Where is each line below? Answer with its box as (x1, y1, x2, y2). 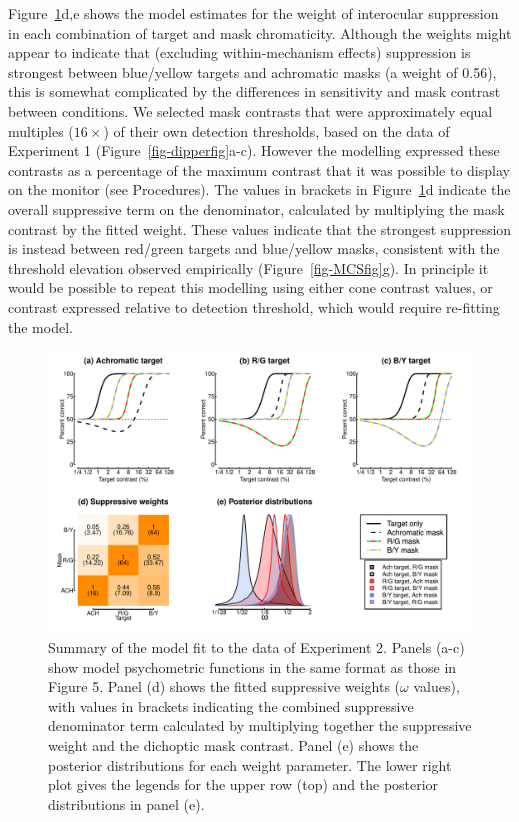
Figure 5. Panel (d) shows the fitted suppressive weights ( (48, 676, 401, 697)
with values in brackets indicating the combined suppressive (48, 695, 414, 716)
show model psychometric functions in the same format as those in (48, 656, 457, 677)
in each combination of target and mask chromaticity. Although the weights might (8, 22, 512, 43)
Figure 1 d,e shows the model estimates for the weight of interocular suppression (8, 3, 499, 23)
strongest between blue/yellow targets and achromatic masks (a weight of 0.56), (8, 61, 497, 82)
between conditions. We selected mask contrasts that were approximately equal (8, 100, 493, 121)
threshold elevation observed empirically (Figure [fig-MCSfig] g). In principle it (8, 257, 489, 278)
